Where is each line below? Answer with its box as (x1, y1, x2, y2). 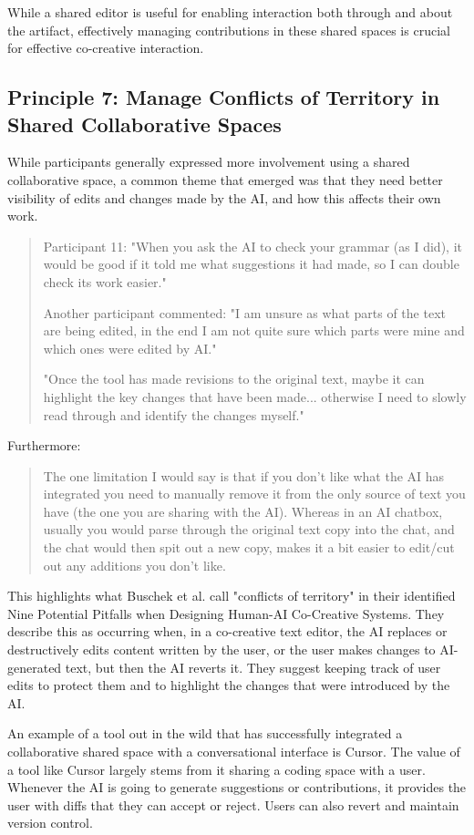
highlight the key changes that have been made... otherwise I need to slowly (43, 387, 467, 406)
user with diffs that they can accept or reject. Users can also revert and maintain (7, 795, 459, 814)
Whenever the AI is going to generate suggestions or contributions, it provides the (7, 778, 467, 797)
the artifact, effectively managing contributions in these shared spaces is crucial (7, 20, 450, 39)
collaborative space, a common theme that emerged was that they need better (7, 170, 443, 189)
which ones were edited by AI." (43, 338, 217, 357)
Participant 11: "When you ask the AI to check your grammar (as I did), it (43, 236, 462, 255)
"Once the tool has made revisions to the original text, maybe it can (43, 369, 425, 388)
